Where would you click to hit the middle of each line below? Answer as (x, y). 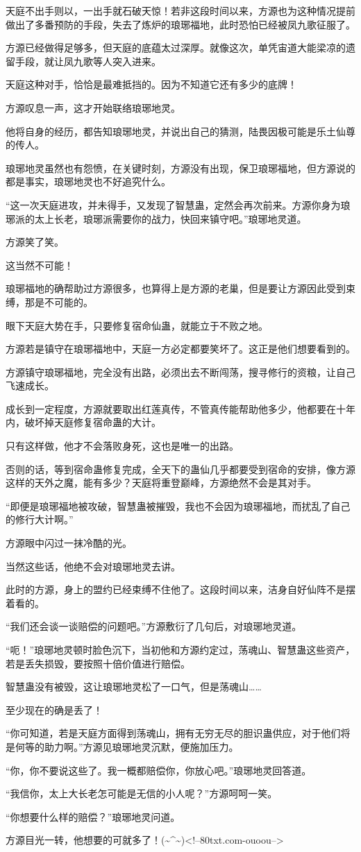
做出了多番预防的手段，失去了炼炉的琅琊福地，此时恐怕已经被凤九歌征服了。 (180, 24)
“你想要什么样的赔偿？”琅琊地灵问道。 (93, 816)
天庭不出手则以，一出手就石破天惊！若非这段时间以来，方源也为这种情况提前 (180, 10)
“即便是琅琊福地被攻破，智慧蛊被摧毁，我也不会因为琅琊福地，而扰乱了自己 (178, 505)
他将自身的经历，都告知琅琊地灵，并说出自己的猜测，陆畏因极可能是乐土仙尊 (180, 131)
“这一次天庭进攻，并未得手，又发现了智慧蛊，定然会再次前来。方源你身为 (173, 204)
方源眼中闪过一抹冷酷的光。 (69, 543)
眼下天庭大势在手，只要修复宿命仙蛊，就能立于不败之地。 (137, 325)
